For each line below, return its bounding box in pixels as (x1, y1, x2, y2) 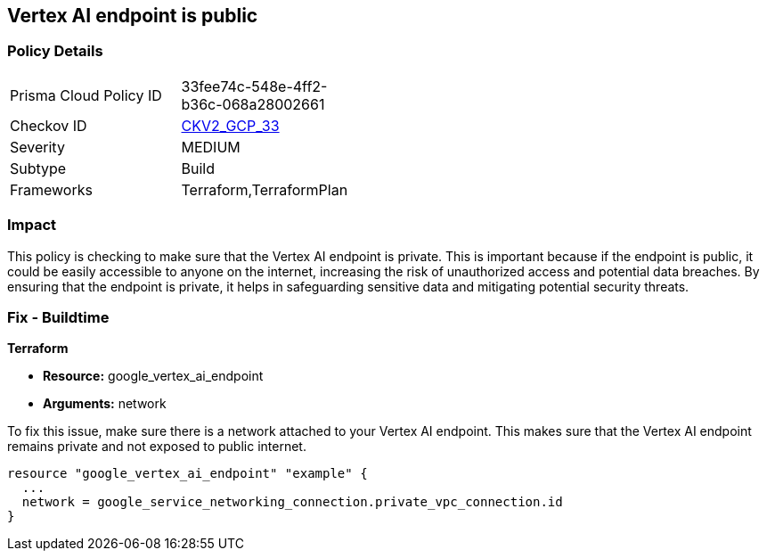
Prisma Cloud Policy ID (10, 86, 162, 104)
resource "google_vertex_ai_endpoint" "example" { (7, 466, 368, 481)
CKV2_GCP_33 (181, 116, 280, 135)
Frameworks (10, 180, 93, 199)
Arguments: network (43, 396, 167, 412)
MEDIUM (181, 137, 241, 156)
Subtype (10, 159, 67, 177)
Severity (10, 137, 65, 156)
